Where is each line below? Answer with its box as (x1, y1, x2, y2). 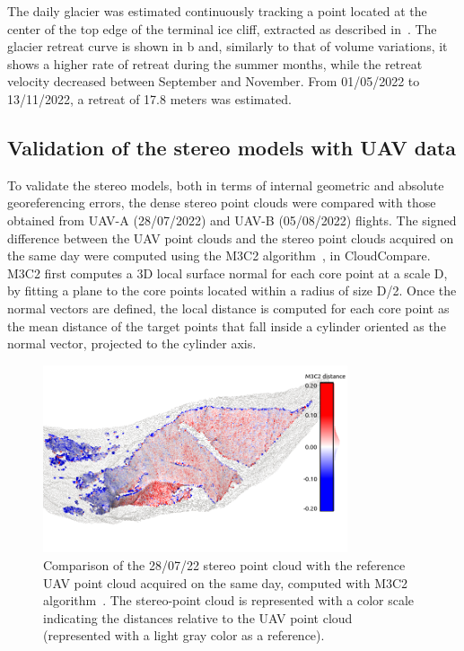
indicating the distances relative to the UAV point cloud (43, 608, 353, 627)
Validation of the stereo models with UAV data (7, 133, 457, 161)
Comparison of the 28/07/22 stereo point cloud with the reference (43, 555, 406, 574)
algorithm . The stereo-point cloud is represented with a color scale (43, 591, 415, 610)
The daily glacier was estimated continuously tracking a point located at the (7, 2, 427, 20)
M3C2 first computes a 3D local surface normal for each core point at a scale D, (7, 263, 448, 282)
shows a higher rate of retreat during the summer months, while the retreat (7, 54, 423, 73)
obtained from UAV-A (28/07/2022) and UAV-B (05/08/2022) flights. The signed (7, 210, 457, 229)
